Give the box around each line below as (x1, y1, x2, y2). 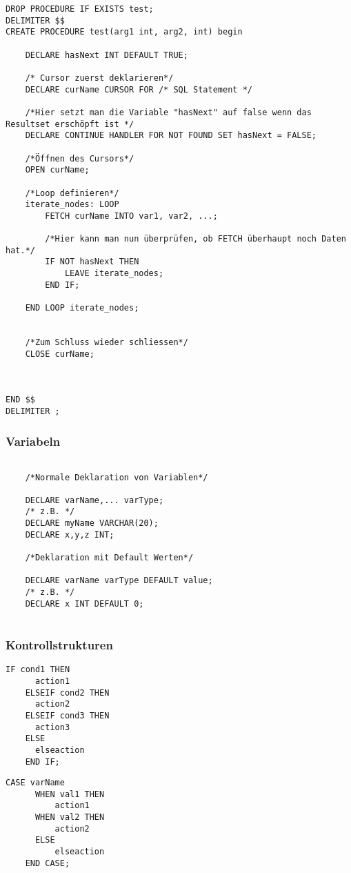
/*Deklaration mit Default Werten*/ (25, 553, 194, 563)
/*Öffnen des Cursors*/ (25, 153, 134, 164)
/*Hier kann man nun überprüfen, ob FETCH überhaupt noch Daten (45, 234, 346, 244)
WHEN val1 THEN (34, 789, 105, 799)
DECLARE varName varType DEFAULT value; (25, 576, 213, 586)
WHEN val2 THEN (34, 812, 105, 823)
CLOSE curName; (25, 349, 94, 359)
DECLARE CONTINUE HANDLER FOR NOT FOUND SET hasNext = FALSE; (25, 130, 317, 141)
